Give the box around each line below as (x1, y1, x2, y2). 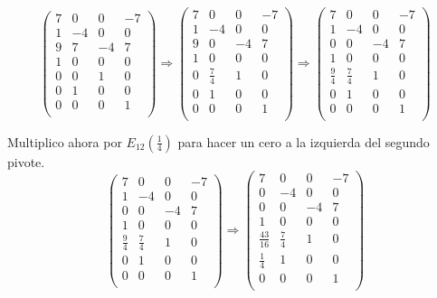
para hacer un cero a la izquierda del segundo (177, 132, 430, 151)
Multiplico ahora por (7, 132, 122, 151)
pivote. (7, 152, 45, 171)
